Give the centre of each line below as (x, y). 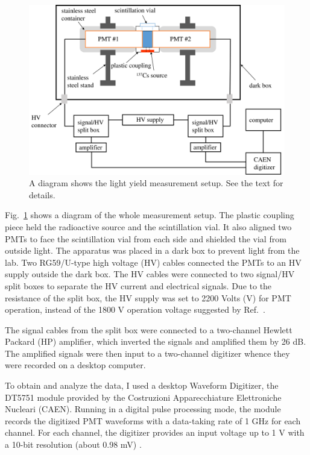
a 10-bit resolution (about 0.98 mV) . (73, 444)
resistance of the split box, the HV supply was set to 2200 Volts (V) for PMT (148, 297)
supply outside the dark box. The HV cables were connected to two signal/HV (150, 274)
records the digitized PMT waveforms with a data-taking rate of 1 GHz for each (153, 420)
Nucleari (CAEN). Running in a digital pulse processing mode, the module (143, 409)
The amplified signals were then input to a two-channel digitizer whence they (147, 353)
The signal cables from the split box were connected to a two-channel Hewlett (149, 329)
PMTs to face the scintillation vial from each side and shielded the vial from (146, 238)
